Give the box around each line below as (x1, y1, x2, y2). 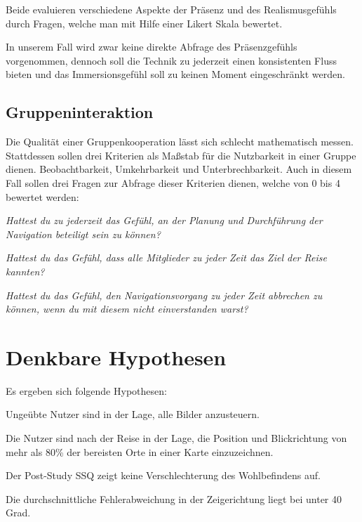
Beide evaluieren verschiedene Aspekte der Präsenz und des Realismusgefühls (6, 2, 337, 16)
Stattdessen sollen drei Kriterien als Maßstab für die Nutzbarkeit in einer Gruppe (6, 148, 356, 162)
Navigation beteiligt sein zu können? (6, 226, 161, 241)
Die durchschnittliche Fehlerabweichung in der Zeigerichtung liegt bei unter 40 (6, 491, 342, 506)
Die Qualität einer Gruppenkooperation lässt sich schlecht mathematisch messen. (6, 134, 354, 149)
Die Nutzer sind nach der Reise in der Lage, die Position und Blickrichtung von (6, 431, 347, 445)
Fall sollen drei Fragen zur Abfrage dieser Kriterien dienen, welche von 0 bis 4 (6, 175, 340, 190)
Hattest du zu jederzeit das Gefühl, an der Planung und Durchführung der (6, 213, 323, 228)
